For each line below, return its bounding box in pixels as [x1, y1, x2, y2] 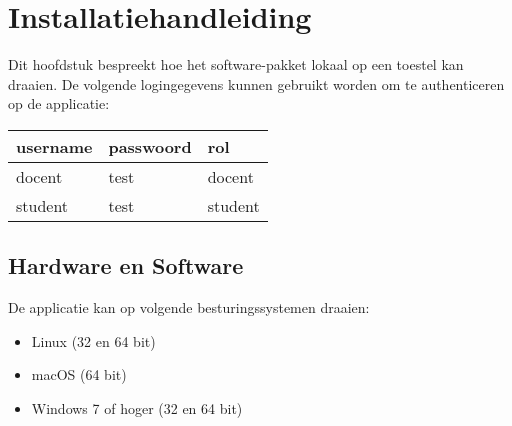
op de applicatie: [8, 93, 110, 114]
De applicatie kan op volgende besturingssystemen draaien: [8, 297, 370, 318]
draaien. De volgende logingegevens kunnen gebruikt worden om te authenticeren [8, 73, 505, 94]
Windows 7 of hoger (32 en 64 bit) [31, 397, 243, 418]
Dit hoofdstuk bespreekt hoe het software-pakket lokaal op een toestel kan [8, 54, 464, 75]
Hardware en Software [8, 250, 244, 281]
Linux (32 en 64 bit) [31, 330, 156, 351]
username [16, 134, 93, 158]
